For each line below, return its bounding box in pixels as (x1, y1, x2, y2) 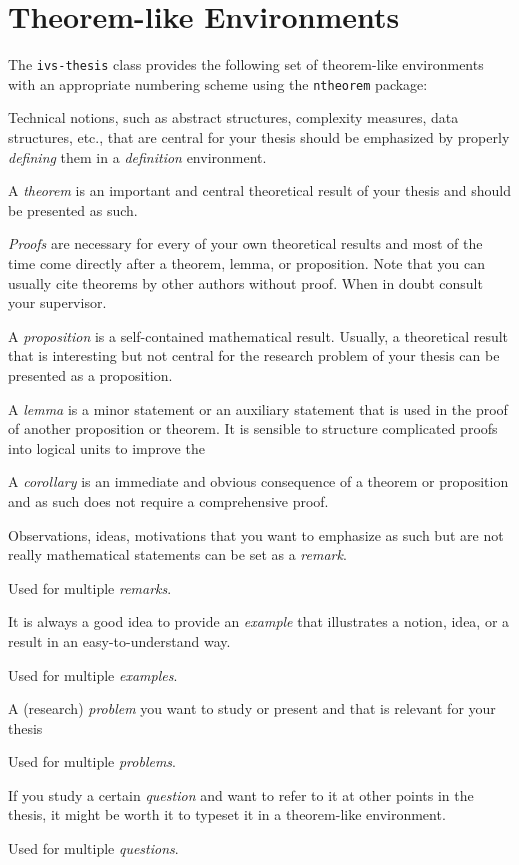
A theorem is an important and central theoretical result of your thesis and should (8, 180, 511, 201)
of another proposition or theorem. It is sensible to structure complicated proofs (8, 418, 498, 439)
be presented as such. (8, 199, 138, 220)
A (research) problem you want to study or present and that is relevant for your (8, 698, 496, 719)
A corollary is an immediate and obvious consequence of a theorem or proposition (8, 471, 509, 492)
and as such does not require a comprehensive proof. (8, 490, 329, 511)
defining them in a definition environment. (8, 146, 267, 167)
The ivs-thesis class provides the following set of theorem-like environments (8, 54, 484, 75)
